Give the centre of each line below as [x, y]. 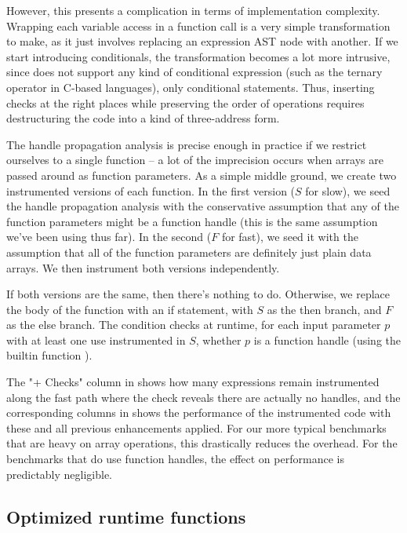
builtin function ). [49, 355]
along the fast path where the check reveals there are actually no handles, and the [203, 397]
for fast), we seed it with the [290, 237]
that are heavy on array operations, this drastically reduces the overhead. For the [202, 443]
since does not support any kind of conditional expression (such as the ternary [194, 72]
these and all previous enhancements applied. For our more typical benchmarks [196, 427]
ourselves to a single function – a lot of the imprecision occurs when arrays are [195, 160]
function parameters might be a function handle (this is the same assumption [192, 221]
